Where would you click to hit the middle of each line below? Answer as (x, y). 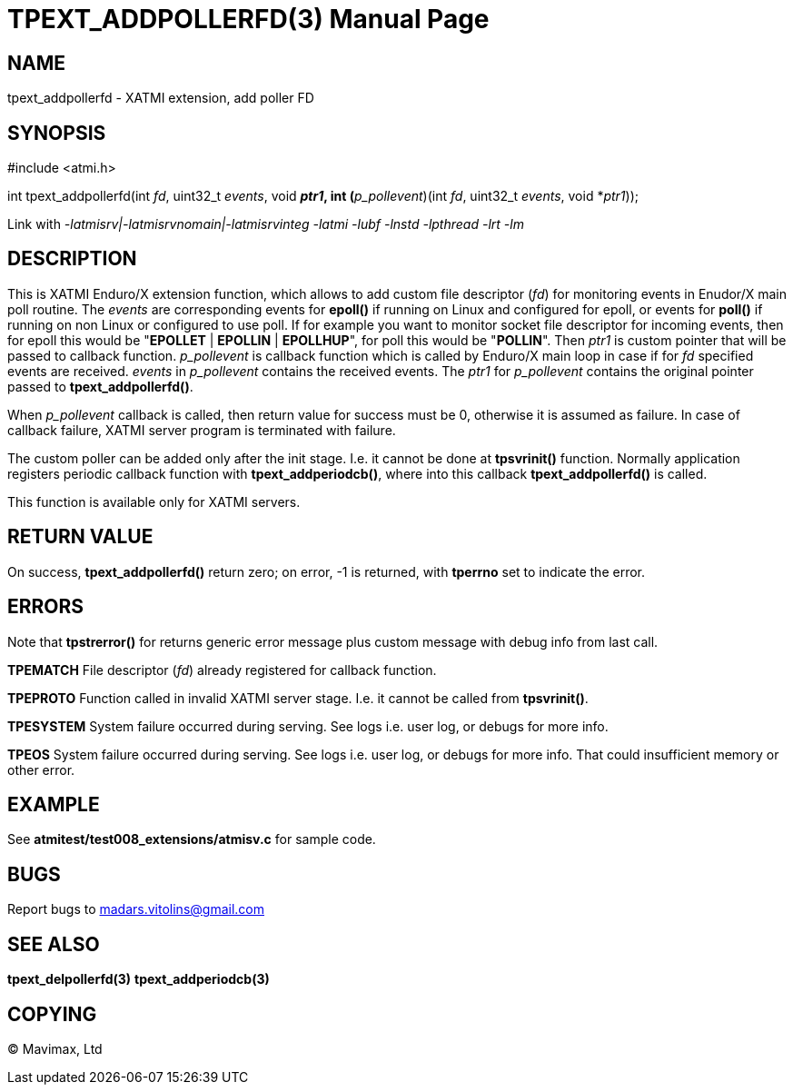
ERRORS (46, 607)
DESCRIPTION (72, 259)
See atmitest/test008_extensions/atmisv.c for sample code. (192, 839)
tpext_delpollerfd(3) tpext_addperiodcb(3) (139, 979)
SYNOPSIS (57, 133)
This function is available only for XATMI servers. (154, 501)
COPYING (52, 1014)
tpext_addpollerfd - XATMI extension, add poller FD (161, 98)
